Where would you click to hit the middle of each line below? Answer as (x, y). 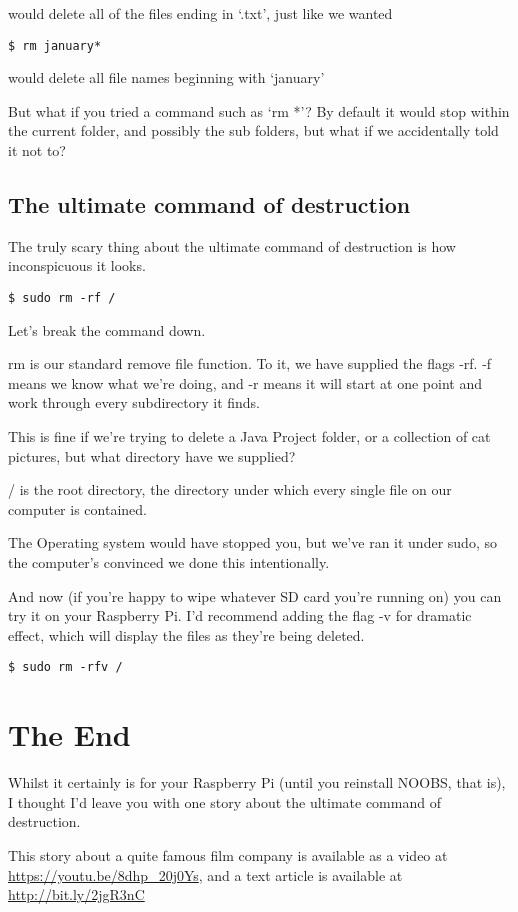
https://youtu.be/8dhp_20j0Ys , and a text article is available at (205, 874)
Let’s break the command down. (107, 329)
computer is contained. (77, 508)
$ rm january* (55, 45)
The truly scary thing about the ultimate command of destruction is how (232, 245)
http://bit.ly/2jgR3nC (76, 894)
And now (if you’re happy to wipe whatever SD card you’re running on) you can (255, 595)
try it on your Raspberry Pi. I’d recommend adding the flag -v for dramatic (240, 615)
